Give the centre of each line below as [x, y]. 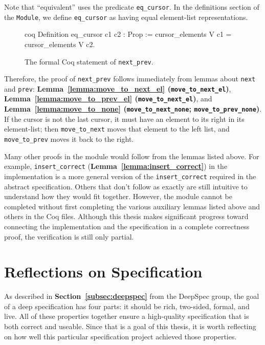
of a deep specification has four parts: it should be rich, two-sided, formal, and [127, 306]
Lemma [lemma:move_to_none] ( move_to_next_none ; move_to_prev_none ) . [133, 109]
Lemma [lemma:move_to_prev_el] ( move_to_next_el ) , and [108, 99]
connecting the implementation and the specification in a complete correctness [127, 226]
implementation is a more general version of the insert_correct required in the [130, 176]
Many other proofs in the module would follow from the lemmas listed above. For [132, 156]
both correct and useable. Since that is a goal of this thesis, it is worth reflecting [130, 326]
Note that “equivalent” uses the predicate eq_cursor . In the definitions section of [132, 7]
